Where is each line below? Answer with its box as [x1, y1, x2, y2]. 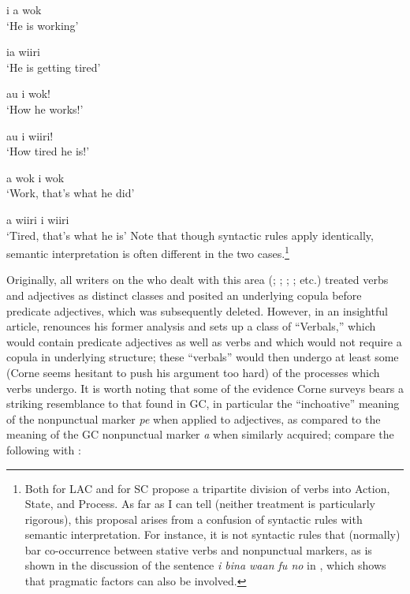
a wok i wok [6, 169, 65, 185]
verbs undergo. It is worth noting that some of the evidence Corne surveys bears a [6, 379, 404, 396]
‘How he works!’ [6, 100, 84, 117]
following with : [6, 441, 81, 458]
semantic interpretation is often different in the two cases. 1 [6, 243, 289, 261]
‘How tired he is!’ [6, 143, 90, 159]
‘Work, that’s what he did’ [6, 185, 135, 201]
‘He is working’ [6, 17, 79, 33]
